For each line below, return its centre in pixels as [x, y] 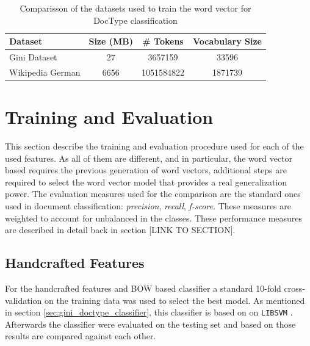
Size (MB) [111, 41]
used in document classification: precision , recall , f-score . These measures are [148, 206]
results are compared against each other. [81, 336]
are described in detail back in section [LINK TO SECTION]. [120, 230]
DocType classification [135, 20]
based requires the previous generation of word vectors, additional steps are [146, 170]
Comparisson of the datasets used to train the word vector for [135, 8]
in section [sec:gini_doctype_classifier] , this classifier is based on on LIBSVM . [149, 312]
